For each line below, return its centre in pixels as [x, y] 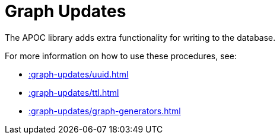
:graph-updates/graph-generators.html [105, 111]
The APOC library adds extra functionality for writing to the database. [140, 37]
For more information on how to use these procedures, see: [121, 56]
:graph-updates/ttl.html [74, 92]
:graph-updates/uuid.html [79, 74]
